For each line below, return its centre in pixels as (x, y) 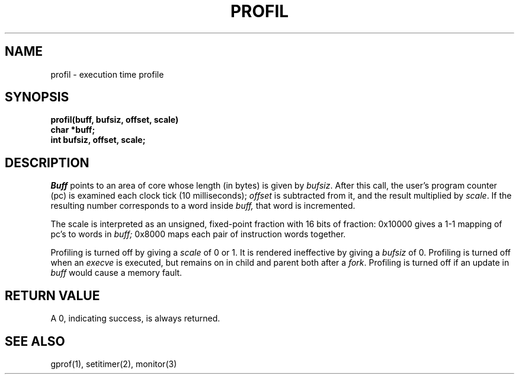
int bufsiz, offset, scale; (98, 140)
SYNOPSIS (37, 97)
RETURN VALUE (52, 295)
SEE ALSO (35, 341)
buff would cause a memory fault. (116, 273)
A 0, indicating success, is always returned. (135, 319)
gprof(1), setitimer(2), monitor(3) (114, 364)
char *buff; (73, 130)
